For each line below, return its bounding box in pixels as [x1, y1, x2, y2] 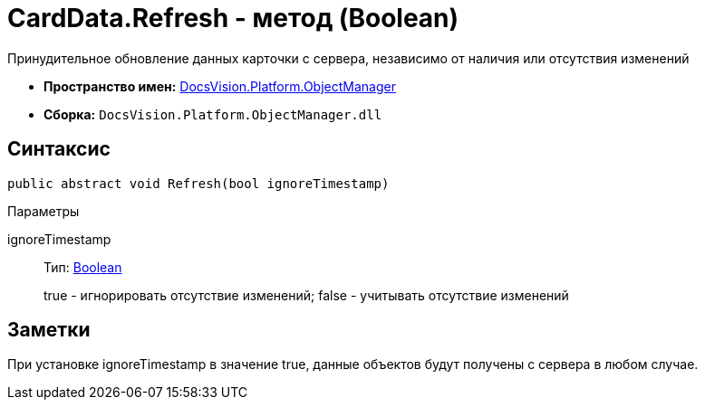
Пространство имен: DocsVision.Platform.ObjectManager [43, 78, 396, 94]
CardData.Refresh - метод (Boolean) [7, 3, 459, 33]
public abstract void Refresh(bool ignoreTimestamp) [7, 175, 390, 191]
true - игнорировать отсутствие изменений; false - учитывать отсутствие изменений [43, 287, 569, 303]
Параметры [7, 203, 80, 219]
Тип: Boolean [43, 259, 122, 275]
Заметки [7, 318, 91, 342]
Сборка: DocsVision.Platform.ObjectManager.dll [43, 106, 382, 122]
